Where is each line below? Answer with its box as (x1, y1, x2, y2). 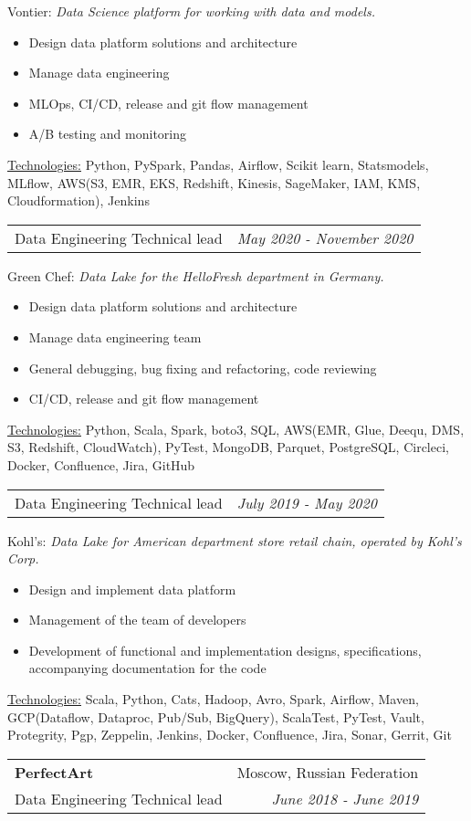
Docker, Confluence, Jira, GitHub (7, 455, 195, 474)
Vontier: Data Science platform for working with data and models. (7, 2, 375, 20)
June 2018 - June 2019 (271, 787, 419, 809)
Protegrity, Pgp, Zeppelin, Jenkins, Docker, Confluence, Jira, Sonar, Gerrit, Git (7, 725, 452, 744)
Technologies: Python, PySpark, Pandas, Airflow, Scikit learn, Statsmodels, (7, 154, 429, 174)
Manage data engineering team (28, 327, 202, 346)
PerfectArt (15, 761, 94, 783)
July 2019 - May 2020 (236, 491, 377, 513)
